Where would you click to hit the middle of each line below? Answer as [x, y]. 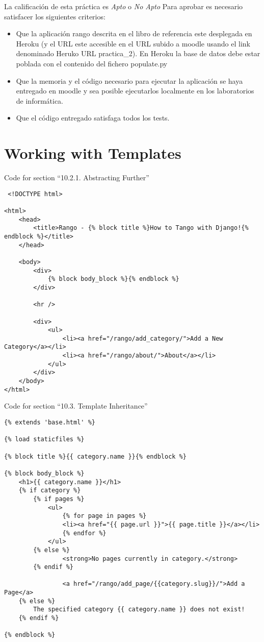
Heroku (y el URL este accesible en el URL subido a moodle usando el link [133, 43]
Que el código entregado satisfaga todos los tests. [93, 118]
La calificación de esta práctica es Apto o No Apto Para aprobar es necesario [124, 6]
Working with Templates [93, 153]
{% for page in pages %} [104, 516]
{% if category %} [50, 491]
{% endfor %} [84, 533]
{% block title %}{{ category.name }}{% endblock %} [95, 456]
